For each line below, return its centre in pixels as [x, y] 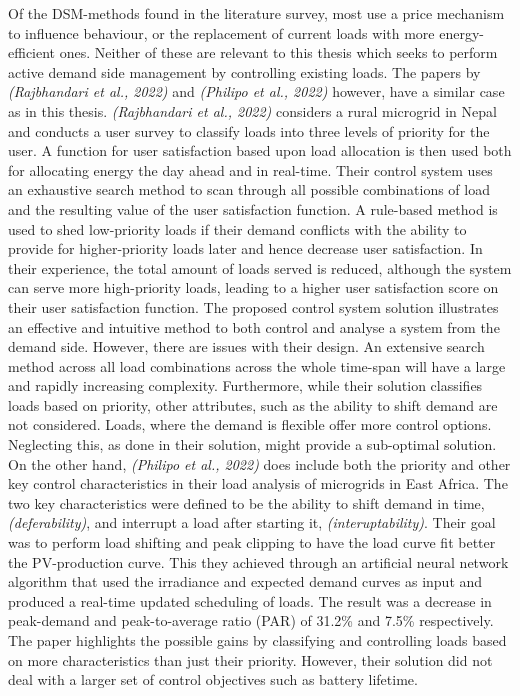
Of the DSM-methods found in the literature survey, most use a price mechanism [256, 13]
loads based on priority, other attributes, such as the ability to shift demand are [253, 404]
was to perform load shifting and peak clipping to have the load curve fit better [252, 542]
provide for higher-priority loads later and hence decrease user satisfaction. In [245, 248]
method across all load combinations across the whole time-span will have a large [257, 365]
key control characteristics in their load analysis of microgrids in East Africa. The [258, 483]
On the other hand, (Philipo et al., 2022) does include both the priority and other [259, 463]
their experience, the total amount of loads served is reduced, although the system [260, 267]
